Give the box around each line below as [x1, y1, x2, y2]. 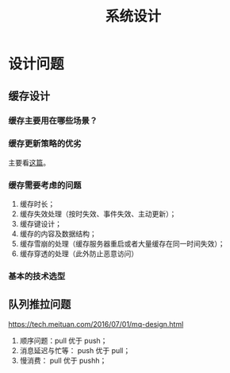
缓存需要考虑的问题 [8, 180, 82, 191]
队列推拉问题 [8, 297, 71, 311]
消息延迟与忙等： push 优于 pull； [19, 345, 131, 355]
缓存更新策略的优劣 [8, 138, 82, 150]
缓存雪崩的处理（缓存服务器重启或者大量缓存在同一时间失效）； [19, 239, 225, 249]
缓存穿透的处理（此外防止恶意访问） [19, 249, 139, 258]
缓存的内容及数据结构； [19, 229, 97, 239]
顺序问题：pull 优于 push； [19, 336, 108, 345]
